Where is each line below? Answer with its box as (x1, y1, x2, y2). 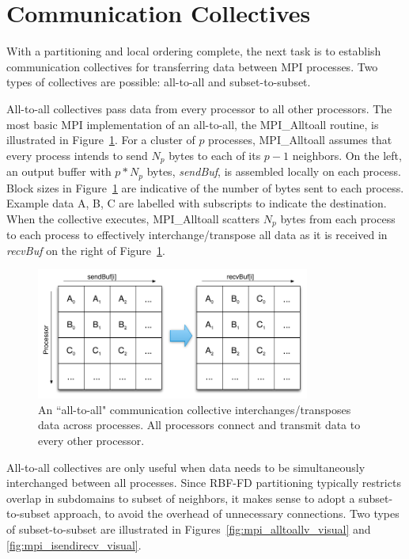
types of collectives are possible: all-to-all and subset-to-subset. (6, 74, 311, 90)
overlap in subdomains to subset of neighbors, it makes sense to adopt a (6, 489, 355, 506)
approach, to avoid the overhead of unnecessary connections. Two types (54, 505, 400, 522)
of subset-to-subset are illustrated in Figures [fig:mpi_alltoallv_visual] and (6, 520, 371, 537)
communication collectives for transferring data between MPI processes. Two (6, 58, 378, 74)
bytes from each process (280, 210, 396, 226)
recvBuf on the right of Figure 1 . (6, 241, 165, 258)
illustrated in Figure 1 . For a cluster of (6, 131, 195, 148)
